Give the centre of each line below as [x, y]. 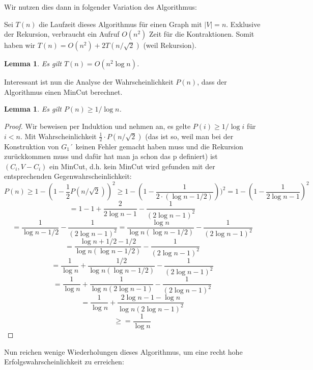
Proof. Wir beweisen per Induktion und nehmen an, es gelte [97, 126]
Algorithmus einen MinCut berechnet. [63, 91]
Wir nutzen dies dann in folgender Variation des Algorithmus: [101, 7]
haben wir [20, 45]
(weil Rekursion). [170, 45]
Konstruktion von [32, 146]
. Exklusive [243, 24]
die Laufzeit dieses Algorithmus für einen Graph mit [120, 24]
